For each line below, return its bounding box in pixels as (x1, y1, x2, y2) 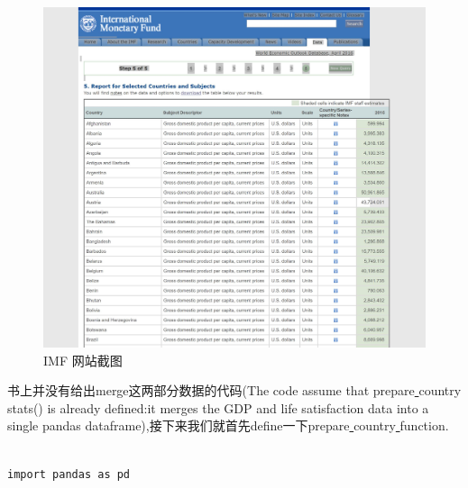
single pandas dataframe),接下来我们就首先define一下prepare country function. (7, 416, 449, 435)
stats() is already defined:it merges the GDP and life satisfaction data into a (7, 398, 429, 417)
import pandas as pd (7, 467, 131, 481)
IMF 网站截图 (43, 350, 123, 369)
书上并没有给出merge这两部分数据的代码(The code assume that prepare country (7, 381, 462, 400)
